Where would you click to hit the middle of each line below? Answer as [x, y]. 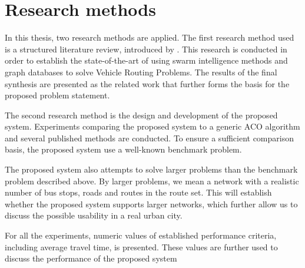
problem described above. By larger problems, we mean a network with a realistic [152, 181]
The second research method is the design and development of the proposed [141, 115]
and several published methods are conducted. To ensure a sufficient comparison [149, 138]
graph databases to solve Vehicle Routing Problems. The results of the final [141, 72]
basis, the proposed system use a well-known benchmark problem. [123, 149]
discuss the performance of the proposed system [91, 258]
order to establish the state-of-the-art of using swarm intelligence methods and [146, 60]
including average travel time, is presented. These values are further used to [141, 247]
